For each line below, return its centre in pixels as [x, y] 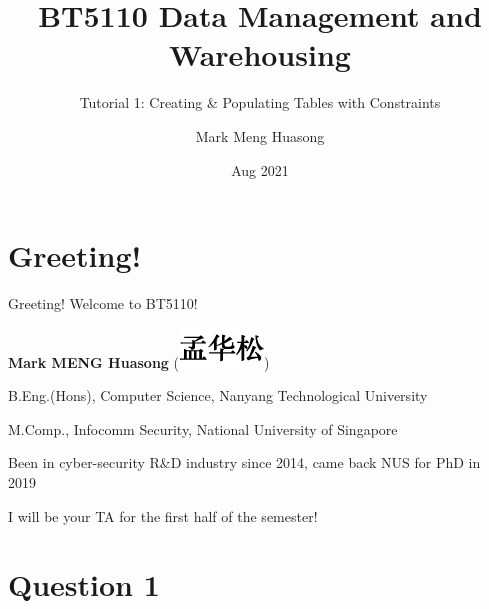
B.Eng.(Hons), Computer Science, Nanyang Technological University [218, 395]
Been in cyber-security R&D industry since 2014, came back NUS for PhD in [244, 462]
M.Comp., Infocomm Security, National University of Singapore [203, 428]
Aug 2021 [260, 169]
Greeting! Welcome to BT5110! [103, 303]
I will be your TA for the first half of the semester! [163, 515]
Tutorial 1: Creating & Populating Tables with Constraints [260, 102]
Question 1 [84, 584]
